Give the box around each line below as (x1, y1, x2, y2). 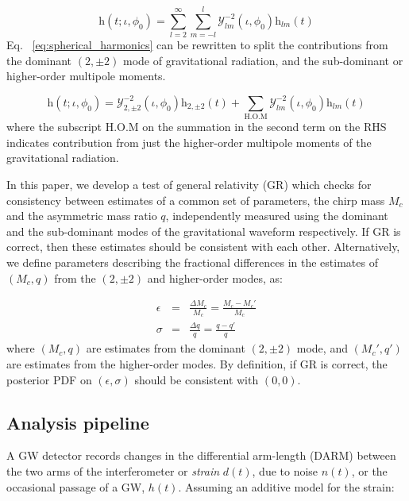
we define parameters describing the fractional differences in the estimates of (6, 253, 378, 270)
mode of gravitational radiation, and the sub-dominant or (123, 52, 403, 68)
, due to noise (252, 462, 318, 479)
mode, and (296, 340, 348, 356)
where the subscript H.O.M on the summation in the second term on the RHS (6, 118, 387, 135)
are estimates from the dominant (86, 340, 245, 356)
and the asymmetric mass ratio (6, 207, 157, 224)
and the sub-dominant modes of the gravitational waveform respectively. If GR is (6, 222, 401, 239)
